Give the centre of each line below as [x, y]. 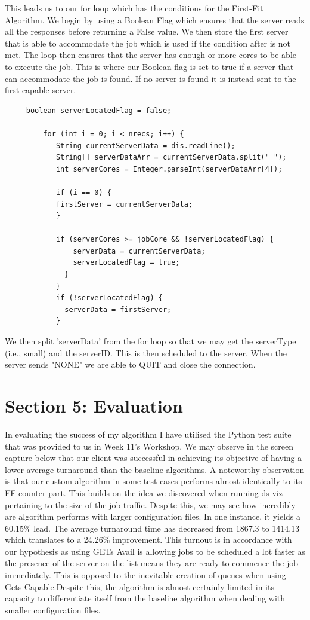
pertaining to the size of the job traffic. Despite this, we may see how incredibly [150, 504]
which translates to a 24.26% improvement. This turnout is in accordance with [148, 540]
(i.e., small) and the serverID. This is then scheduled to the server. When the [146, 352]
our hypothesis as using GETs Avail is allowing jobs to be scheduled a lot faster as [155, 551]
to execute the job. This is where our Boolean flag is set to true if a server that [149, 66]
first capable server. [41, 90]
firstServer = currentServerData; [124, 204]
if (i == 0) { [83, 192]
